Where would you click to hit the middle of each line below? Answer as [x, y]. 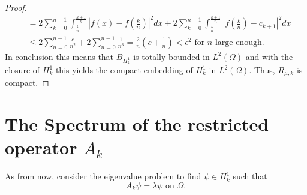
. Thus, [262, 70]
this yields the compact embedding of [124, 70]
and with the [269, 56]
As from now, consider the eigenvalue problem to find [103, 176]
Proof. [16, 7]
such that [250, 176]
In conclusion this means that [59, 56]
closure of [22, 70]
